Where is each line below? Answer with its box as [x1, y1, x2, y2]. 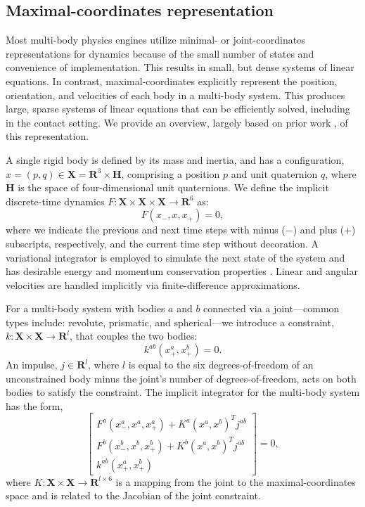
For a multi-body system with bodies [6, 301, 165, 316]
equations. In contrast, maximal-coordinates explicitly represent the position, [6, 73, 338, 88]
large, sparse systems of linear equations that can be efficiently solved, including [6, 101, 350, 116]
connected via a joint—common [203, 301, 340, 316]
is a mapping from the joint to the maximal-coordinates [115, 474, 356, 489]
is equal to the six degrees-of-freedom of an [128, 357, 314, 372]
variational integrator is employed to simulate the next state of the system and [6, 250, 345, 264]
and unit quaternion [231, 166, 318, 181]
